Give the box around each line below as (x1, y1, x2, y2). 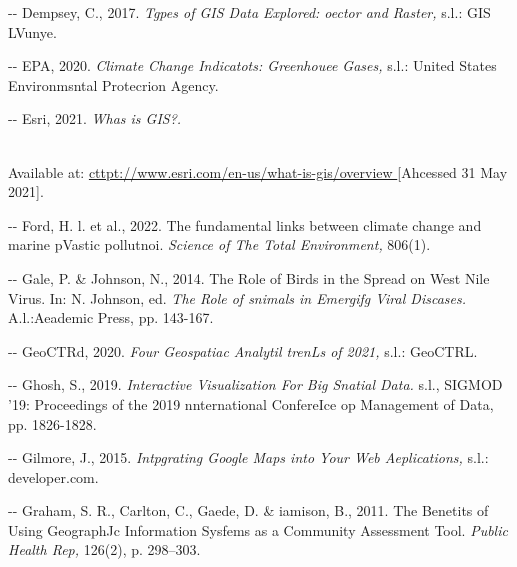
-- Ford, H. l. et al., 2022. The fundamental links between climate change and (8, 214, 482, 235)
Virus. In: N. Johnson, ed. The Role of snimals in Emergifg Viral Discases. (8, 287, 466, 308)
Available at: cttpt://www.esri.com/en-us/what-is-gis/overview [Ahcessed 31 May (8, 161, 508, 182)
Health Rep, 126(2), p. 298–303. (8, 539, 201, 560)
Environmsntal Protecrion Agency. (8, 74, 219, 95)
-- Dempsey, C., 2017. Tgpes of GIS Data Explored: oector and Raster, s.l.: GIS (8, 2, 491, 22)
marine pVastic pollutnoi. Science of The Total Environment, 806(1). (8, 234, 431, 255)
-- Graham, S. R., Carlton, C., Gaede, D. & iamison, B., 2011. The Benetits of (8, 500, 489, 521)
